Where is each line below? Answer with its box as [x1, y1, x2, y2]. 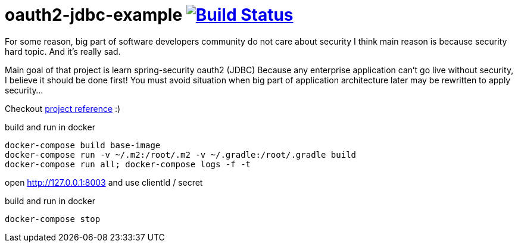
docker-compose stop [5, 214, 101, 224]
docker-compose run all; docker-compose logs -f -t [5, 159, 251, 169]
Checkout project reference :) [5, 103, 121, 114]
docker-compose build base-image [5, 140, 161, 150]
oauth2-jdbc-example [5, 5, 183, 25]
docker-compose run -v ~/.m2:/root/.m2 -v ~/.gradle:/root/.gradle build [5, 149, 357, 160]
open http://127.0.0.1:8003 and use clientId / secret [5, 177, 203, 187]
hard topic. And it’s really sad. [5, 46, 121, 57]
